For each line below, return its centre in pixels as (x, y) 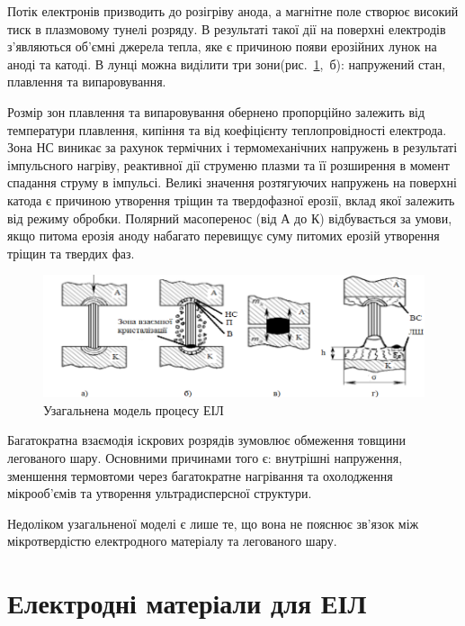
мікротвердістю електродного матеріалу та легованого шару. (172, 541)
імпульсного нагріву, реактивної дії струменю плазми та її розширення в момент (228, 164)
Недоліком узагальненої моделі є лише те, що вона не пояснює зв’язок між (213, 523)
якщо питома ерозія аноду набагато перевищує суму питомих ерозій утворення (224, 236)
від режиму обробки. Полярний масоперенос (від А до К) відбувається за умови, (230, 218)
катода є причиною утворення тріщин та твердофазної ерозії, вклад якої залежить (231, 200)
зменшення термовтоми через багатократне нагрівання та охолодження (200, 475)
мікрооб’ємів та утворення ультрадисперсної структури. (160, 493)
